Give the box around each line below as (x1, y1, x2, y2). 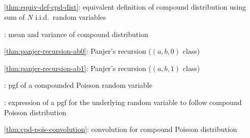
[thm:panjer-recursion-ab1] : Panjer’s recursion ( (4, 62, 151, 73)
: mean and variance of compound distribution (4, 28, 148, 39)
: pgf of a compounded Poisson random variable (4, 80, 152, 90)
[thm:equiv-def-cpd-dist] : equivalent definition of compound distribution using (4, 2, 246, 12)
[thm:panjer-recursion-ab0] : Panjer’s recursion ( (4, 46, 151, 56)
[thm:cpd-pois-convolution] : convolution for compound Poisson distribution (4, 124, 237, 134)
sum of (4, 11, 25, 22)
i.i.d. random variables (35, 11, 106, 22)
